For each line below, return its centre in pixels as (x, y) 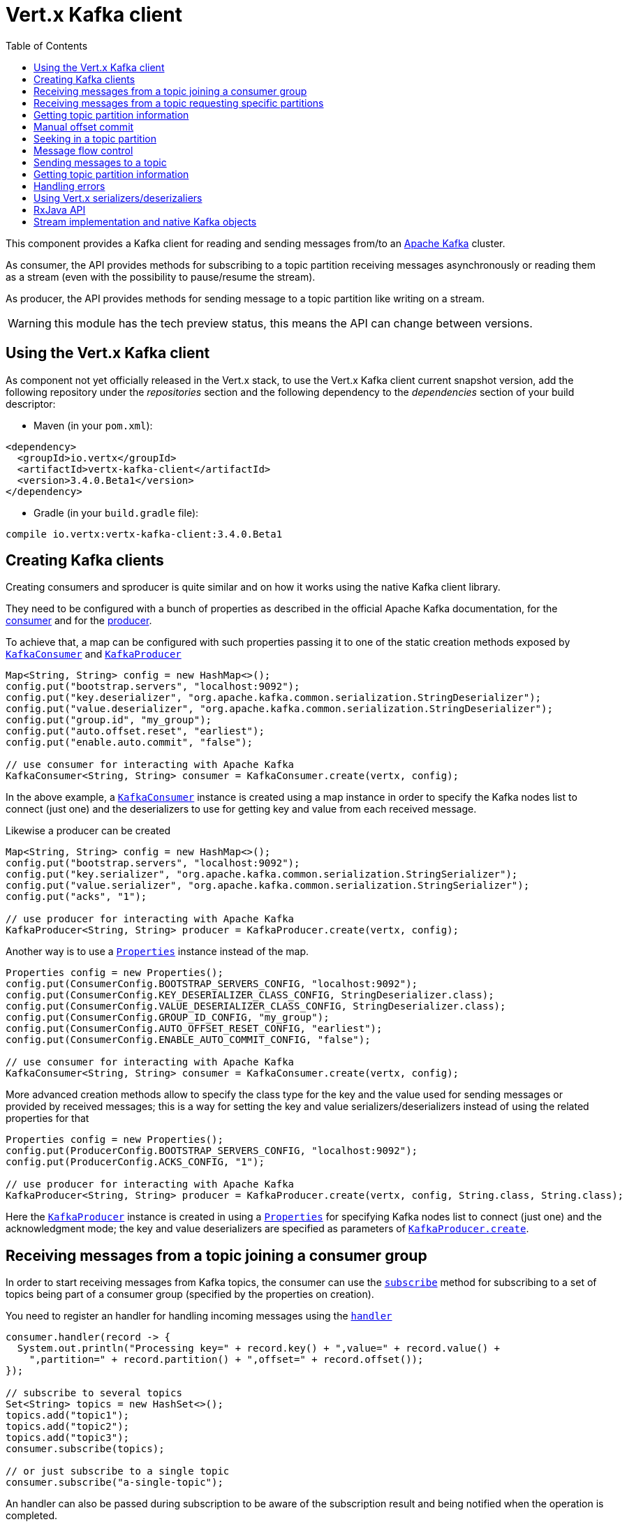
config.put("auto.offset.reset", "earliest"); (135, 731)
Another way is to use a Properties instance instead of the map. (157, 952)
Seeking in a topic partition (95, 138)
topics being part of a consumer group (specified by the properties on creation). (190, 1294)
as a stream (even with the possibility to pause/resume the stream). (161, 276)
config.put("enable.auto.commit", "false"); (130, 742)
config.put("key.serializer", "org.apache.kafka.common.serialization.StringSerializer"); (262, 874)
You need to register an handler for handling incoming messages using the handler (199, 1316)
